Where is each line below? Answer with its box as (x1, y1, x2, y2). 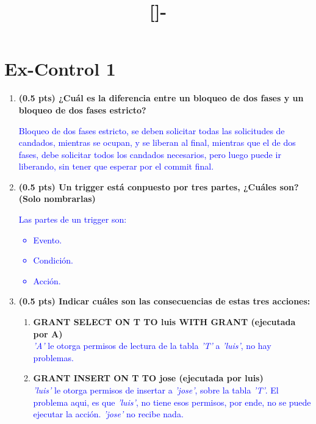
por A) (33, 327, 63, 340)
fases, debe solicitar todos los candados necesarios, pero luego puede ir (18, 148, 281, 160)
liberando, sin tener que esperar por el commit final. (18, 160, 214, 173)
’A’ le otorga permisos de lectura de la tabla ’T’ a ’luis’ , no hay (33, 339, 271, 352)
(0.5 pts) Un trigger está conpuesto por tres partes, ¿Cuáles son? (18, 180, 299, 193)
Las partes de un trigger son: (18, 213, 127, 226)
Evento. (33, 233, 62, 246)
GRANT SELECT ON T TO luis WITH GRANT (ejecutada (33, 315, 296, 328)
